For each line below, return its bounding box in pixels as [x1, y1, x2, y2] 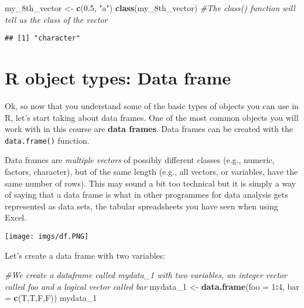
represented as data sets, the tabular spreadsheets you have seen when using [5, 199, 278, 212]
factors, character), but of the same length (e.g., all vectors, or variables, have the [5, 165, 298, 177]
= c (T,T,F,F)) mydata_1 [5, 292, 97, 304]
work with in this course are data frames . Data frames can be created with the [5, 123, 293, 135]
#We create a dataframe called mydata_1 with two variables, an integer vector [5, 269, 287, 281]
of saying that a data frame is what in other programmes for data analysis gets [5, 188, 288, 201]
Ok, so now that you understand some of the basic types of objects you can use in [5, 99, 299, 111]
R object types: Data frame [5, 66, 231, 90]
